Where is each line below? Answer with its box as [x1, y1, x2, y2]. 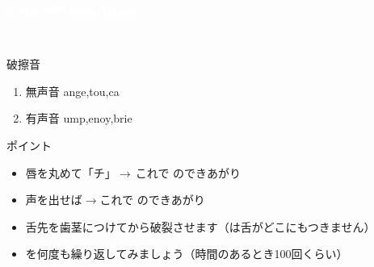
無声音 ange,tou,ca [25, 82, 120, 99]
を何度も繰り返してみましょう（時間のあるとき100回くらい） [25, 245, 348, 262]
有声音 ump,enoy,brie [25, 110, 132, 127]
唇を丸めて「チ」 [25, 164, 116, 181]
